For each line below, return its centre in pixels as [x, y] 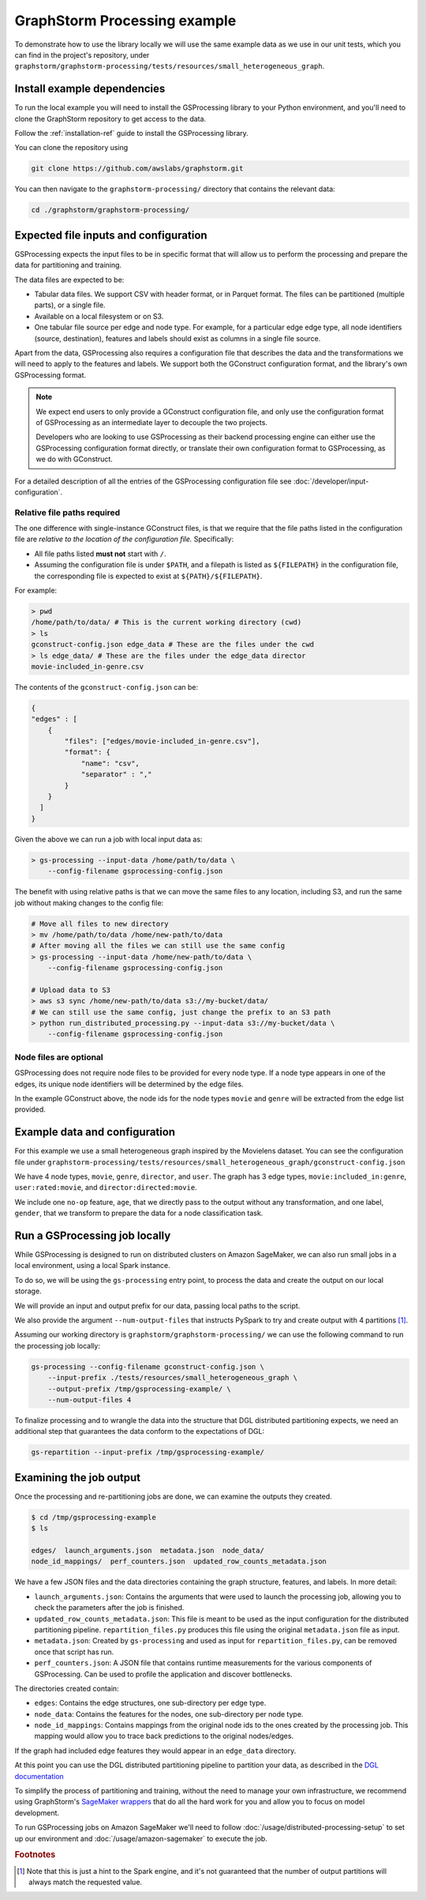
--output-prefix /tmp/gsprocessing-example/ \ [140, 1389]
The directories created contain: [67, 1688]
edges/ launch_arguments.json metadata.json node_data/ [148, 1550]
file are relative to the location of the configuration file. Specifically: [124, 539]
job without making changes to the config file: [89, 903]
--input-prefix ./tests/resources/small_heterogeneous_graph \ [173, 1378]
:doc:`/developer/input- [331, 481]
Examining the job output [78, 1477]
